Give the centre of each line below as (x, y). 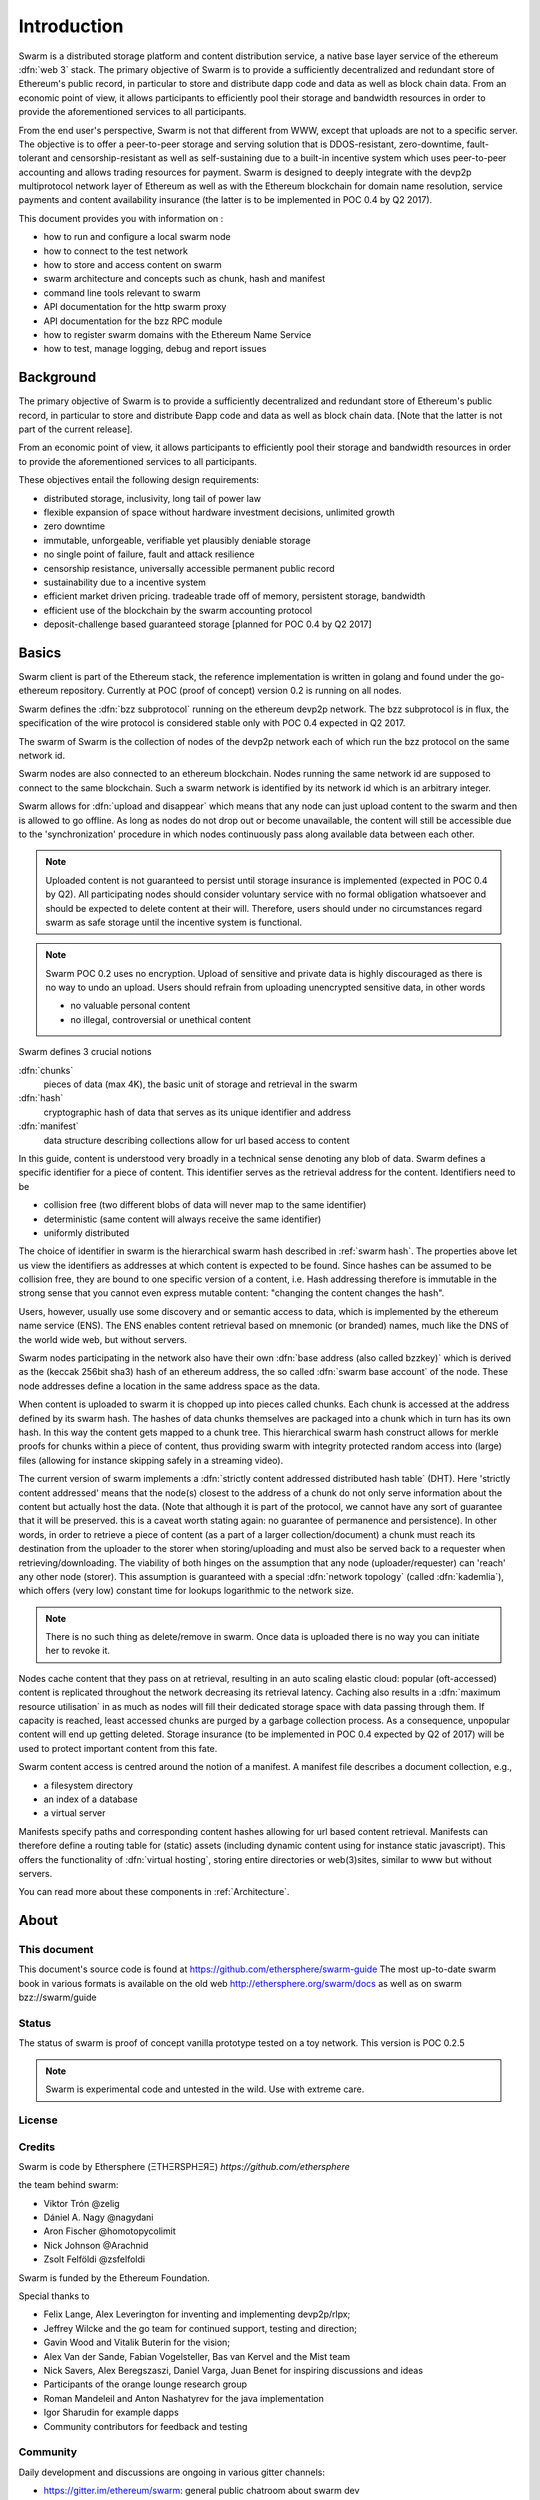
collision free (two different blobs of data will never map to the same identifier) (205, 1205)
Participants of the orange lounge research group (145, 2384)
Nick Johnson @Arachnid (96, 2245)
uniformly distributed (86, 1232)
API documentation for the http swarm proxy (135, 307)
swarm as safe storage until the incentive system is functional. (174, 922)
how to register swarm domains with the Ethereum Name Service (177, 334)
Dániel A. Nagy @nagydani (98, 2217)
